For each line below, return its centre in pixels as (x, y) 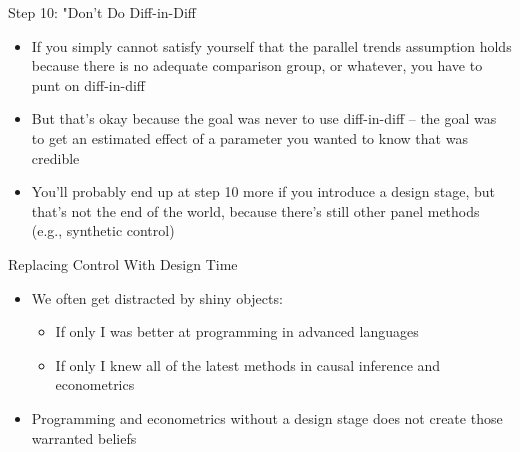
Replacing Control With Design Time (123, 263)
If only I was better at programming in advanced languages (237, 331)
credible (55, 157)
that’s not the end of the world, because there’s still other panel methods (255, 210)
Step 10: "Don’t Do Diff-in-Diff (102, 12)
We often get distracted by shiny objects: (157, 297)
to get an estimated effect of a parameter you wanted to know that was (249, 137)
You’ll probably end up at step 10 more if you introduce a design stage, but (263, 191)
